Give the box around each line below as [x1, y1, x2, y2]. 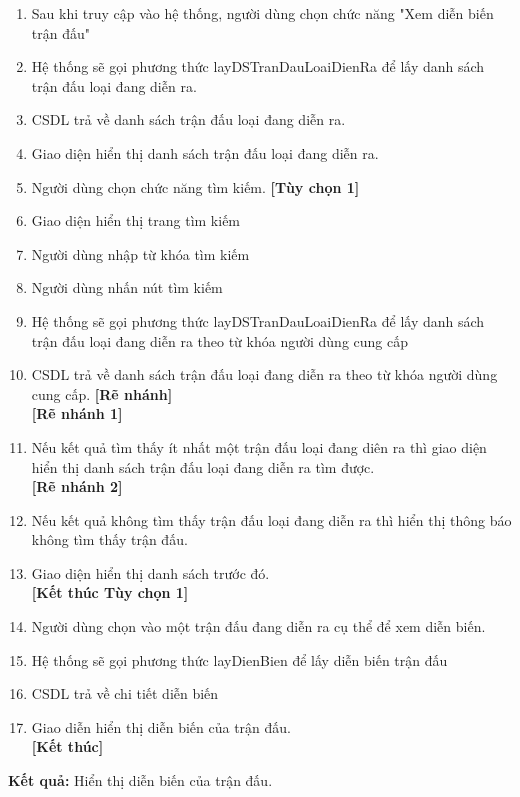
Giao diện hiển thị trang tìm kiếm [31, 210, 241, 231]
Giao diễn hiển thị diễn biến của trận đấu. [31, 716, 291, 737]
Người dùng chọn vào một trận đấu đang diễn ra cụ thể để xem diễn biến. [31, 616, 486, 637]
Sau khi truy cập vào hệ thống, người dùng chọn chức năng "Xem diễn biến [31, 3, 494, 23]
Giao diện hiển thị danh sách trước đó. [31, 562, 270, 583]
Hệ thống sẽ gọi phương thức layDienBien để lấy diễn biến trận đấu [31, 649, 448, 670]
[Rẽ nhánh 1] [31, 403, 123, 424]
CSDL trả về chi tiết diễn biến [31, 683, 219, 704]
